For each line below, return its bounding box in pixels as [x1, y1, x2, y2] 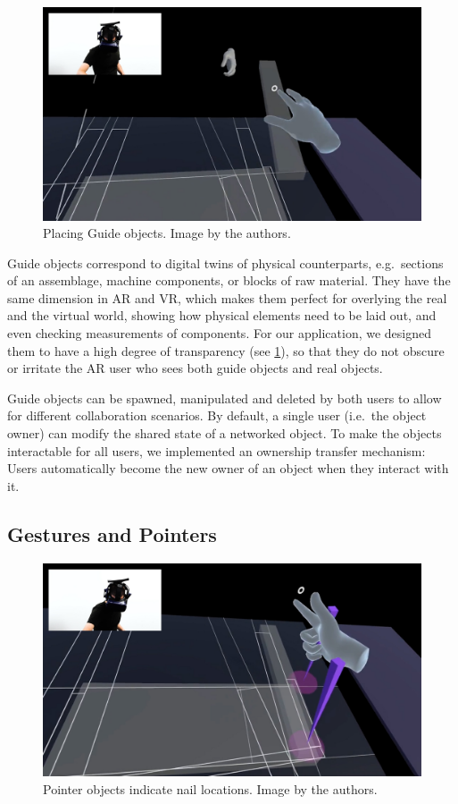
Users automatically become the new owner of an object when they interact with [7, 459, 449, 478]
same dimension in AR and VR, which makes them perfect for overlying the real [7, 288, 447, 307]
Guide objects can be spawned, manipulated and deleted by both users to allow [7, 388, 442, 407]
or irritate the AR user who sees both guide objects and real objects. [7, 359, 383, 377]
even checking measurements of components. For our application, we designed [7, 324, 432, 343]
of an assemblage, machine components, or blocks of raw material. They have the [7, 271, 451, 290]
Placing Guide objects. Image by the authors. [43, 224, 291, 242]
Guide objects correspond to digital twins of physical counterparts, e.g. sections [7, 253, 444, 272]
